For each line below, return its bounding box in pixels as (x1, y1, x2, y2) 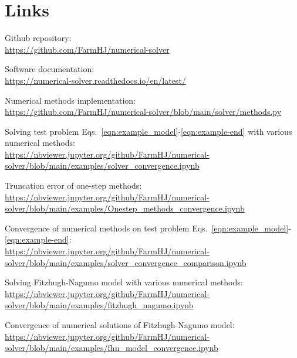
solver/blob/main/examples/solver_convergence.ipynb (5, 159, 200, 172)
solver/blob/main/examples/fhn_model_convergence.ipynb (5, 342, 218, 354)
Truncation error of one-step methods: (5, 179, 142, 192)
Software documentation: (5, 63, 95, 75)
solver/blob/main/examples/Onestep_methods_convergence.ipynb (5, 202, 245, 214)
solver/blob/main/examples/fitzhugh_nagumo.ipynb (5, 299, 194, 311)
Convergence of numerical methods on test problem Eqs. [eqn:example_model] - (5, 221, 291, 234)
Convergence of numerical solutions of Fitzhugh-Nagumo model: (5, 319, 235, 330)
